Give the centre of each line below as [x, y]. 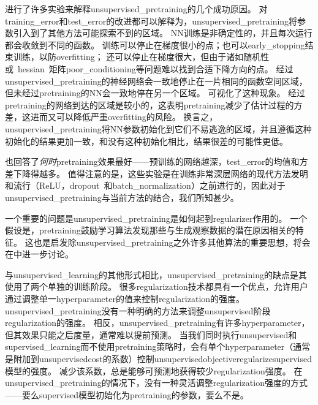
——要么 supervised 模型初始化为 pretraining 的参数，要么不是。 [127, 394]
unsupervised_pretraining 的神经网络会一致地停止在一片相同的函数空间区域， [156, 81]
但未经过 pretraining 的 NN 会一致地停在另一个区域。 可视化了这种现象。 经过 [155, 93]
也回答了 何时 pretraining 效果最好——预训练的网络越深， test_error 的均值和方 [157, 161]
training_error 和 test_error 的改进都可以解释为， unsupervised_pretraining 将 [151, 21]
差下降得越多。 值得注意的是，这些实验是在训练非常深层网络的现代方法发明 [157, 173]
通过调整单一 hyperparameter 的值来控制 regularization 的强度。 [125, 299]
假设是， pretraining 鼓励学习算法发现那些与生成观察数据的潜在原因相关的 [150, 230]
